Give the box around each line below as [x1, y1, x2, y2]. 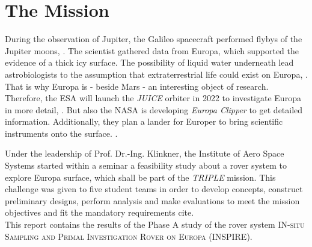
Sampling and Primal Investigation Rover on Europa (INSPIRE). [5, 230, 252, 242]
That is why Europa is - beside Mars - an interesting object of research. [5, 80, 269, 92]
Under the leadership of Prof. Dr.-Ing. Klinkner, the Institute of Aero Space [5, 147, 284, 160]
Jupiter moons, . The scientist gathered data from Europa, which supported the [5, 44, 299, 57]
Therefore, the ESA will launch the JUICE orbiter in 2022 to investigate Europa [5, 92, 301, 104]
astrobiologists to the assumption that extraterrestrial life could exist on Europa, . [5, 67, 308, 80]
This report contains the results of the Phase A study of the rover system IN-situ [5, 218, 305, 231]
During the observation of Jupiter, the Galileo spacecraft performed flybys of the [5, 33, 302, 45]
